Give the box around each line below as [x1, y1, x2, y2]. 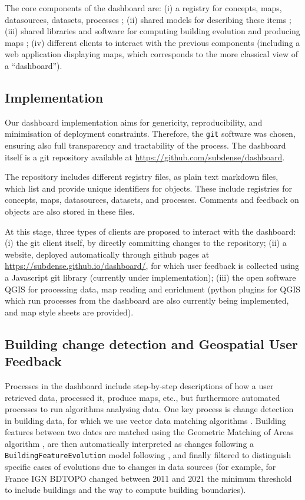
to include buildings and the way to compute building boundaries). [5, 483, 246, 496]
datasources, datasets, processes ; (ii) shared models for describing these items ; [5, 13, 291, 25]
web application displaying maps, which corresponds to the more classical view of [5, 48, 298, 60]
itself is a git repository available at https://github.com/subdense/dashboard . [5, 150, 285, 163]
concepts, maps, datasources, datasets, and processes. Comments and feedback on [5, 193, 299, 206]
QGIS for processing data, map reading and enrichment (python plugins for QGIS [5, 282, 300, 295]
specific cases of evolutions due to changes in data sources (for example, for [5, 460, 276, 473]
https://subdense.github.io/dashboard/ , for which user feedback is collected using [5, 259, 300, 272]
